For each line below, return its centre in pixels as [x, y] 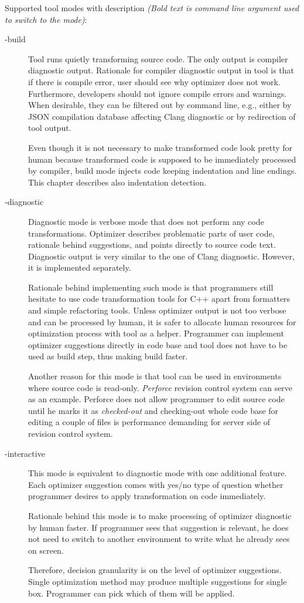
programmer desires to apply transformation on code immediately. [147, 496]
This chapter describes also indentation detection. [117, 182]
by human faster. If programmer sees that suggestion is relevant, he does [158, 527]
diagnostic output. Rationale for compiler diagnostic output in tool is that [161, 70]
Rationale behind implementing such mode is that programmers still [151, 287]
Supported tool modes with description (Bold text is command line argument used [152, 8]
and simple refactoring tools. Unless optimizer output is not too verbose [157, 310]
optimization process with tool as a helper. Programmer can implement [156, 333]
